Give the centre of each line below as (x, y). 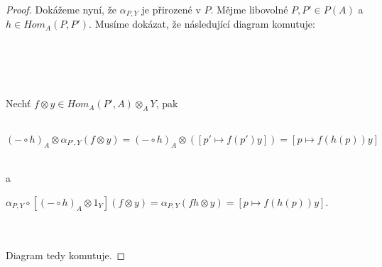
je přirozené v (171, 9)
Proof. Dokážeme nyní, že (61, 9)
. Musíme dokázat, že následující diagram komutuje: (202, 24)
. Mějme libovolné (249, 9)
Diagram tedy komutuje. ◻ (66, 255)
